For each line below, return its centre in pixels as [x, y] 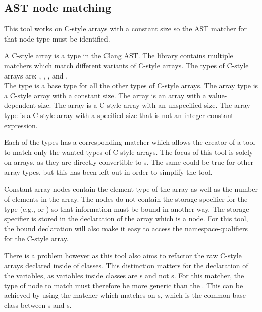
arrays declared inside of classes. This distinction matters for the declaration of [126, 265]
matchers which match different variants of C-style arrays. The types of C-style [126, 65]
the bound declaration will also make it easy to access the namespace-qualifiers [126, 228]
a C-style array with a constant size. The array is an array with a [105, 95]
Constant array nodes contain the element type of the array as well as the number [131, 189]
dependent [20, 105]
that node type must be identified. [57, 38]
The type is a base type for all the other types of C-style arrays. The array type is [131, 85]
